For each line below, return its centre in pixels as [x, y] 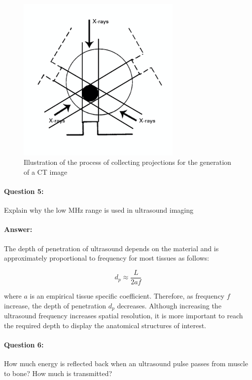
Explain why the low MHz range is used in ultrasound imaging [99, 210]
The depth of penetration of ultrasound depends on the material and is [111, 248]
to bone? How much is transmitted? [58, 373]
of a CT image [46, 171]
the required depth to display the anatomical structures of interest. [105, 325]
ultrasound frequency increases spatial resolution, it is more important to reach [124, 315]
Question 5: [24, 191]
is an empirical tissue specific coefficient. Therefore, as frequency [127, 295]
